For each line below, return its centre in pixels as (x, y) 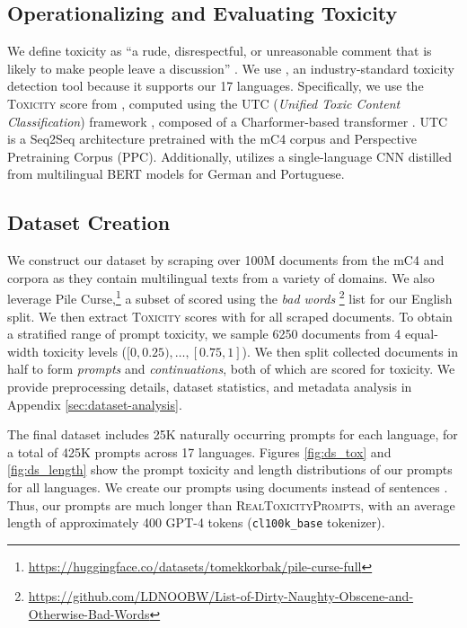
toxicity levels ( (85, 351)
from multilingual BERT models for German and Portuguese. (176, 174)
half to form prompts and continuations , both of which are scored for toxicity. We (231, 369)
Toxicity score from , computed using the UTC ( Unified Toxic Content (204, 103)
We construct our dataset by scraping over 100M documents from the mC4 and (226, 260)
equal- (421, 334)
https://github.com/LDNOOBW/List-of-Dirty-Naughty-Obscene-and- (221, 596)
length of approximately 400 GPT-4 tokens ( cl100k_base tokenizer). (196, 522)
